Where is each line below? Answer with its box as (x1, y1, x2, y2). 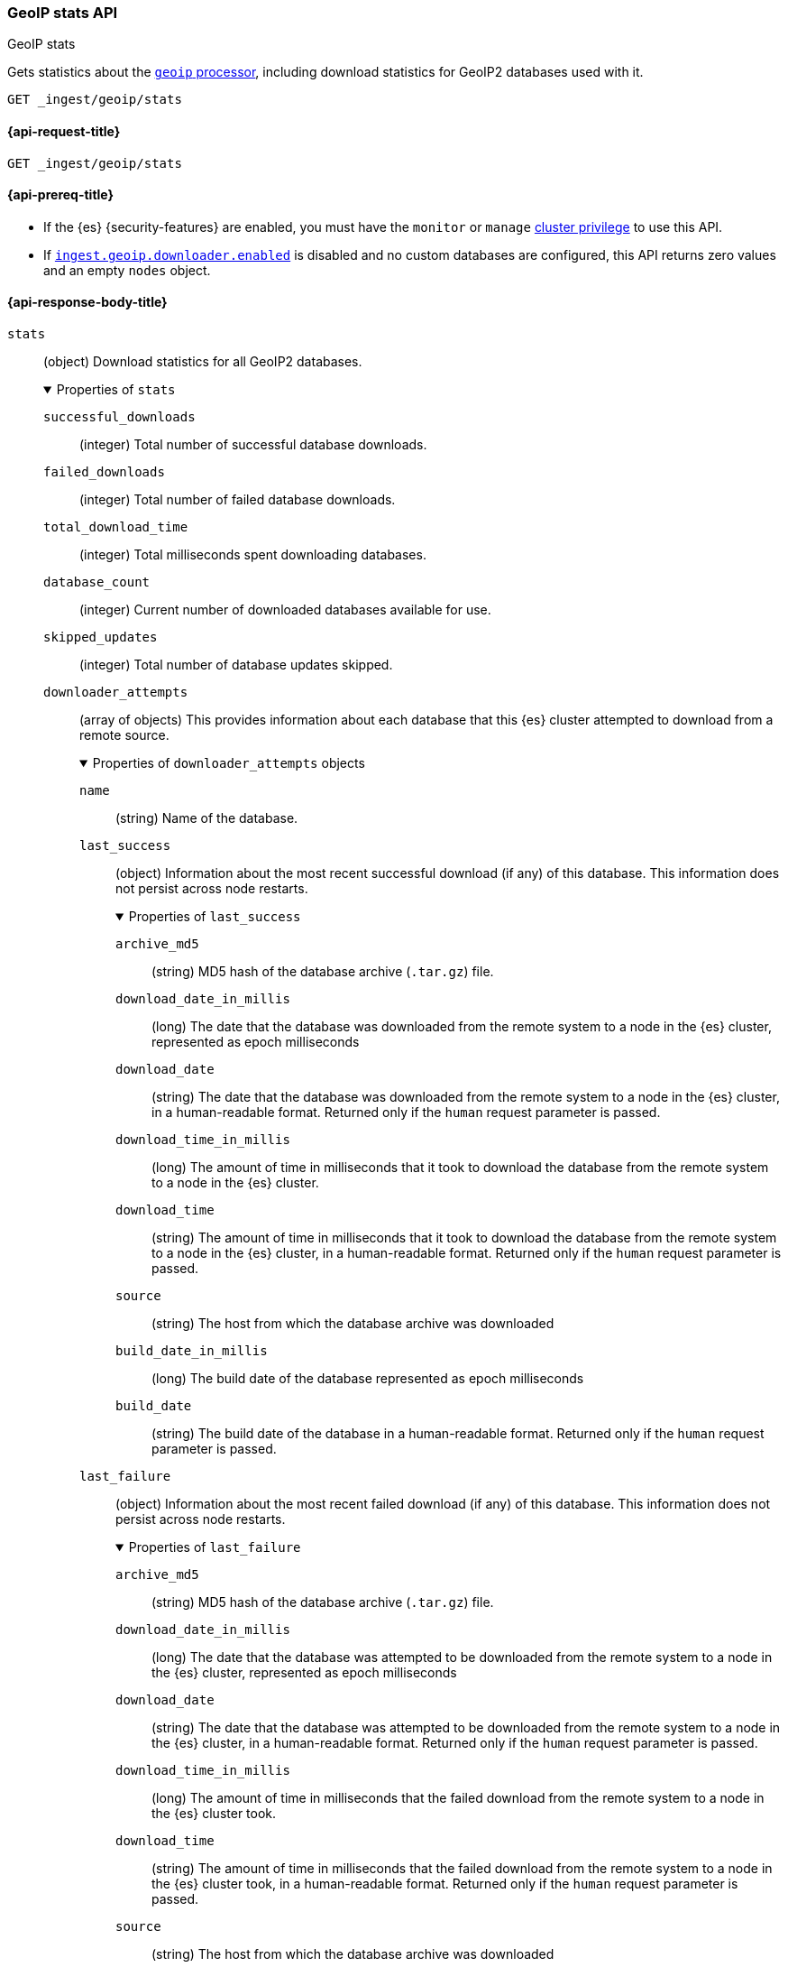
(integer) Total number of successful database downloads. (79, 437, 427, 453)
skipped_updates (43, 630, 158, 645)
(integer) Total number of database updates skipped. (79, 657, 393, 673)
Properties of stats (56, 382, 176, 398)
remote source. (79, 727, 170, 743)
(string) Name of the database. (115, 810, 298, 827)
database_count (43, 575, 151, 590)
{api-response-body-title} (7, 294, 168, 310)
